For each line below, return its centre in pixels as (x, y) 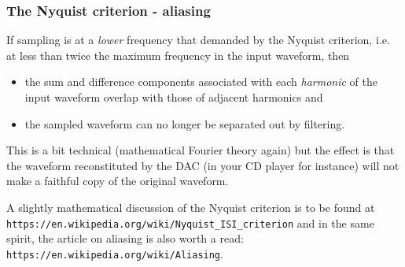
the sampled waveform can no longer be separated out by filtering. (185, 123)
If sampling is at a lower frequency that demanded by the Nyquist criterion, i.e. (198, 40)
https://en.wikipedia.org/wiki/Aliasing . (115, 253)
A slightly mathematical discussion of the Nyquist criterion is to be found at (191, 207)
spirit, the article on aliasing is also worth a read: (125, 238)
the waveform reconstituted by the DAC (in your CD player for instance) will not (203, 165)
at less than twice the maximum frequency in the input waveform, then (178, 55)
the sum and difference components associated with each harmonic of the (201, 82)
